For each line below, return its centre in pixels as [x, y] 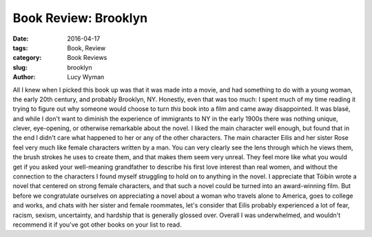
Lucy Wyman [86, 77]
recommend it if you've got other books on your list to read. [97, 225]
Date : [21, 39]
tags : [20, 48]
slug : [20, 67]
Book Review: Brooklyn [80, 18]
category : [27, 58]
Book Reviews [87, 58]
